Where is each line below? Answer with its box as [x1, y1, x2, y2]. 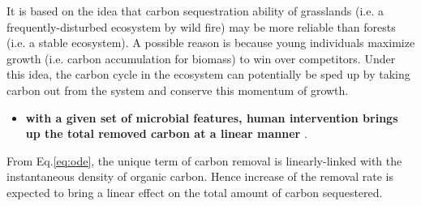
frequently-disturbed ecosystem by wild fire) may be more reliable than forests [6, 18, 396, 35]
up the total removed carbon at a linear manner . [25, 125, 307, 142]
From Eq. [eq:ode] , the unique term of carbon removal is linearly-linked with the [6, 152, 402, 169]
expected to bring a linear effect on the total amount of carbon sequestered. [6, 183, 383, 200]
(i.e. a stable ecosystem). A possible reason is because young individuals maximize [6, 34, 415, 51]
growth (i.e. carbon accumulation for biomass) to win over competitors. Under [6, 49, 396, 67]
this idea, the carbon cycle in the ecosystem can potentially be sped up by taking [6, 66, 410, 83]
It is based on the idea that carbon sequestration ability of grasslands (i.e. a [6, 2, 384, 19]
